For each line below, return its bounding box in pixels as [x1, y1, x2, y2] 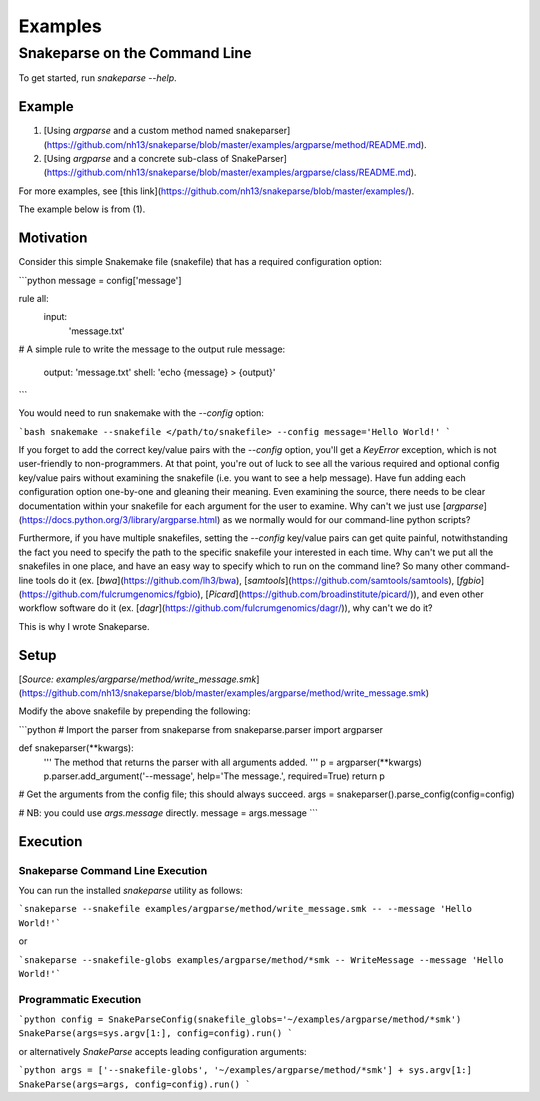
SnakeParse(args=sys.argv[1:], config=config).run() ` [18, 1028, 294, 1039]
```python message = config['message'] [18, 274, 182, 286]
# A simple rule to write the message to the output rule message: [18, 343, 286, 355]
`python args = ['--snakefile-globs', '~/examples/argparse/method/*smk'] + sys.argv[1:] [18, 1065, 472, 1076]
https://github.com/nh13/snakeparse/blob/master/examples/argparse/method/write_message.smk [21, 687, 427, 699]
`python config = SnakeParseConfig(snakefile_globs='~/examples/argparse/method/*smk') [18, 1014, 462, 1025]
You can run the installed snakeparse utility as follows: [18, 884, 244, 896]
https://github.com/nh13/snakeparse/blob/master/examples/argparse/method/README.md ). [46, 138, 427, 150]
